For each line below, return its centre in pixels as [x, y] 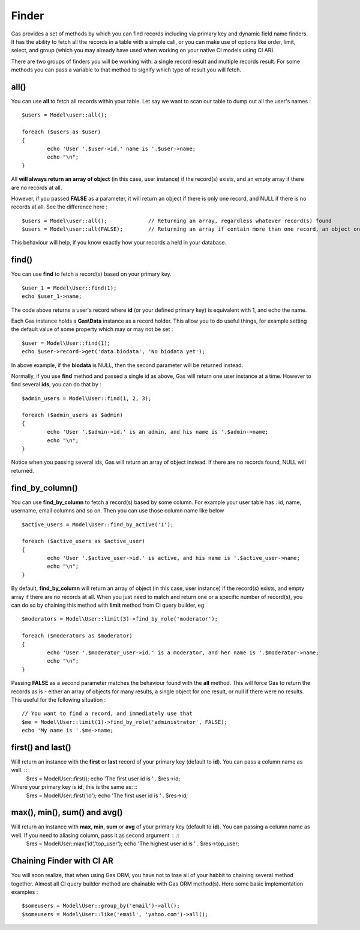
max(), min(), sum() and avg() [67, 813]
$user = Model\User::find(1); [66, 343]
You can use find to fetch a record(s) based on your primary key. [91, 274]
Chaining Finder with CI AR [62, 861]
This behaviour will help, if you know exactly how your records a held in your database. [119, 243]
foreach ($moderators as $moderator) [77, 636]
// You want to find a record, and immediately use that [107, 714]
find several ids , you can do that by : [56, 384]
